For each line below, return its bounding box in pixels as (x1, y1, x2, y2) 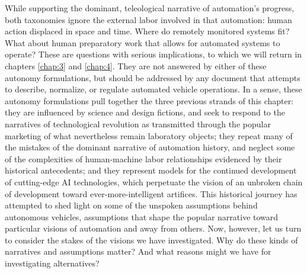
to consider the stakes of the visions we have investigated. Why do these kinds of (5, 233, 298, 246)
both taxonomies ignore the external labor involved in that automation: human (5, 13, 292, 25)
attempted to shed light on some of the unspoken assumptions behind (5, 199, 258, 211)
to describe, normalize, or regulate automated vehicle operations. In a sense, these (5, 83, 302, 95)
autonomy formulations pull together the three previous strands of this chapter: (5, 94, 294, 107)
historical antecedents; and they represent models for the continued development (5, 164, 297, 176)
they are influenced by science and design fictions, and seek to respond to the (5, 106, 285, 118)
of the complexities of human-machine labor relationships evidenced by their (5, 152, 282, 165)
